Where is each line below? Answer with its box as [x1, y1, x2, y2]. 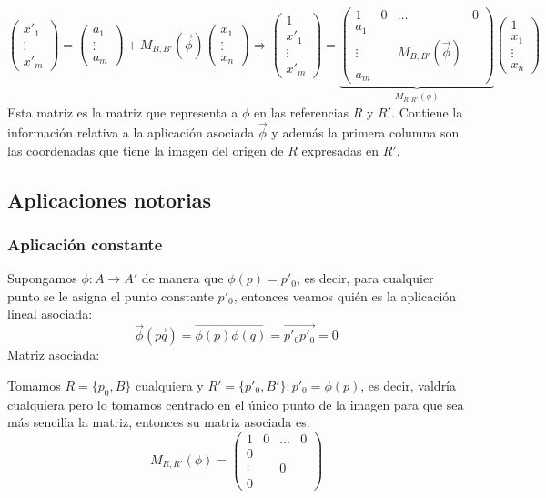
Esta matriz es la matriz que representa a [7, 103, 238, 122]
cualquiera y [136, 375, 204, 394]
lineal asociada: [7, 304, 93, 323]
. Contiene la [391, 103, 463, 122]
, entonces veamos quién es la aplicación [233, 286, 457, 305]
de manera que [141, 269, 224, 288]
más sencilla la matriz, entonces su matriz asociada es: [7, 412, 310, 432]
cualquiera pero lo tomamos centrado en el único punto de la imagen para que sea [7, 394, 464, 413]
